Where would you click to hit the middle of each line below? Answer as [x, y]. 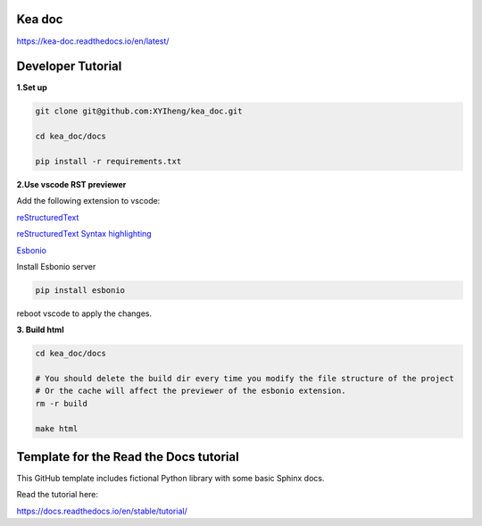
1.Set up [32, 88]
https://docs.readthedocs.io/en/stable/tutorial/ [102, 511]
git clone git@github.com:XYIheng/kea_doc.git [139, 111]
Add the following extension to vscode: [88, 201]
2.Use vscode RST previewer [71, 184]
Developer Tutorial [69, 67]
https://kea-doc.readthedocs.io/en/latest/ [93, 41]
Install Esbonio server [56, 266]
